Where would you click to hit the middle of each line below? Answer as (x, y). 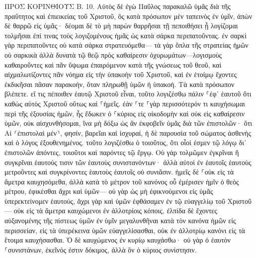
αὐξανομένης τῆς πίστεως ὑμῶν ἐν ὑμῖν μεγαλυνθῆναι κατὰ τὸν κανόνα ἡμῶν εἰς (120, 220)
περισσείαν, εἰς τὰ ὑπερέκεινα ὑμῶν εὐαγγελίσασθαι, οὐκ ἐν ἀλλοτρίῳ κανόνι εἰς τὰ (125, 230)
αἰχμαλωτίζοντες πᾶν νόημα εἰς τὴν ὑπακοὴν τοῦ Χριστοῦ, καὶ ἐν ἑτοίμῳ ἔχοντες (121, 74)
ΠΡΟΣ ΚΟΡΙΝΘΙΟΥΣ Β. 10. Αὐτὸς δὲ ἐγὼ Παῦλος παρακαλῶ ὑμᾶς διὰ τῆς (118, 6)
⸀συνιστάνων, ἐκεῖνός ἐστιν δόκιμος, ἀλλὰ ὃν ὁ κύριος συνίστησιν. (101, 249)
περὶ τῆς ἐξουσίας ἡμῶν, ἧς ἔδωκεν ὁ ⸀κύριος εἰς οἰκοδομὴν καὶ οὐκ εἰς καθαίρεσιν (125, 113)
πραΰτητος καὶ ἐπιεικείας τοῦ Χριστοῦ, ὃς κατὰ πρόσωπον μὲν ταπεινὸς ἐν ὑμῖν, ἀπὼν (128, 16)
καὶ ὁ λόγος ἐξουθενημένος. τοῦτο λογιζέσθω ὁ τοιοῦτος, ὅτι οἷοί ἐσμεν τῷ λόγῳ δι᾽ (126, 142)
